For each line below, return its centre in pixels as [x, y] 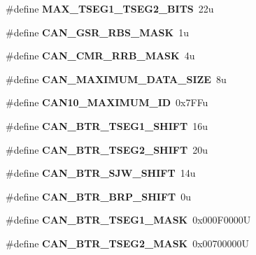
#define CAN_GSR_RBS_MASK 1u [97, 32]
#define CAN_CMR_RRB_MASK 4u [100, 56]
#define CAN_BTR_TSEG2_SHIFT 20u [107, 149]
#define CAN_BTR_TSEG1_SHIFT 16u [107, 125]
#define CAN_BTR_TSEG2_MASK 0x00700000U [128, 243]
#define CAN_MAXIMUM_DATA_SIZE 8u [116, 79]
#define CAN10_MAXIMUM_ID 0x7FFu [107, 102]
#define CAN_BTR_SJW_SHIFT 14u [101, 173]
